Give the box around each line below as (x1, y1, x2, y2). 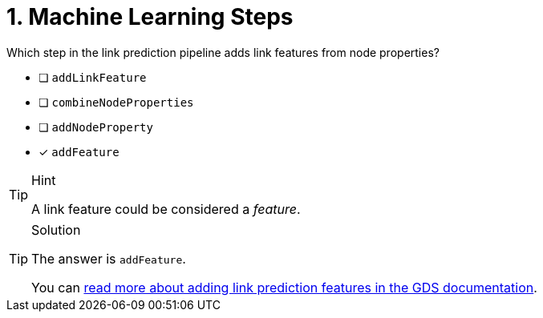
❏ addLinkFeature (38, 70, 147, 84)
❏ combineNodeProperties (38, 95, 194, 109)
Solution (31, 221, 81, 238)
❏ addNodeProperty (38, 119, 153, 134)
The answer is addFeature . (31, 250, 186, 267)
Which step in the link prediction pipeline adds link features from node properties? (6, 45, 440, 59)
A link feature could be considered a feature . (31, 200, 301, 217)
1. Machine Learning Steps (6, 3, 294, 30)
